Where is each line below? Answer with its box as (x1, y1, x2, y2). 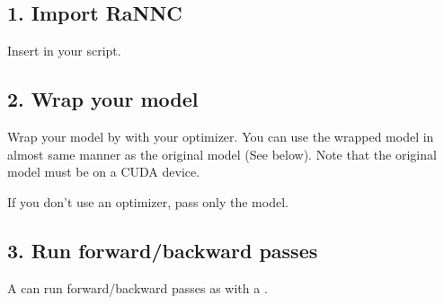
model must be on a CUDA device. (7, 162, 200, 181)
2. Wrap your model (7, 85, 199, 113)
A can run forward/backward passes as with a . (7, 278, 268, 297)
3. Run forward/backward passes (7, 236, 318, 264)
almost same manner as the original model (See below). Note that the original (7, 144, 437, 163)
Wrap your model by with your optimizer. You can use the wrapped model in (7, 127, 434, 145)
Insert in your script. (7, 41, 121, 60)
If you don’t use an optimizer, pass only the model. (7, 192, 289, 211)
